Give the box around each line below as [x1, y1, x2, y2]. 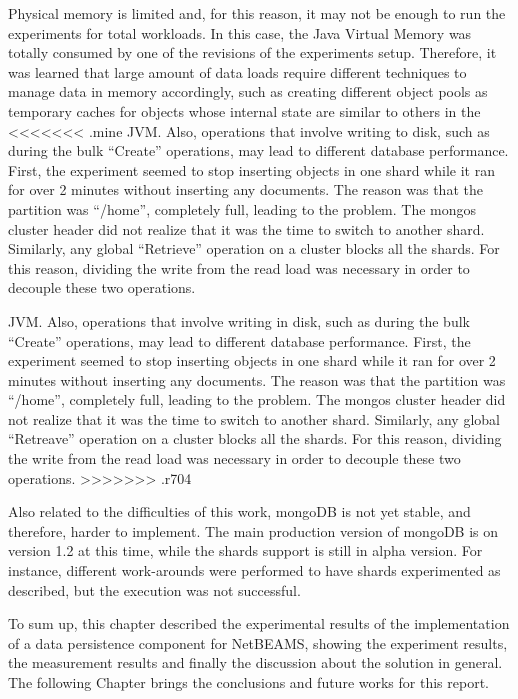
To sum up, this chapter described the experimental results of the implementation [8, 613, 510, 634]
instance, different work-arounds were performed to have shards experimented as [8, 560, 501, 581]
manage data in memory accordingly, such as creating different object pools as [8, 81, 488, 102]
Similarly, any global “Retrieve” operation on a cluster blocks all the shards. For [8, 238, 500, 259]
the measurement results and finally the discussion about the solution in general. [8, 652, 503, 673]
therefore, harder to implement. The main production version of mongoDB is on [8, 520, 499, 541]
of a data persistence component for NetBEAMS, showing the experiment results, [8, 632, 508, 653]
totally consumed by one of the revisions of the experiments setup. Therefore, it [8, 42, 497, 63]
